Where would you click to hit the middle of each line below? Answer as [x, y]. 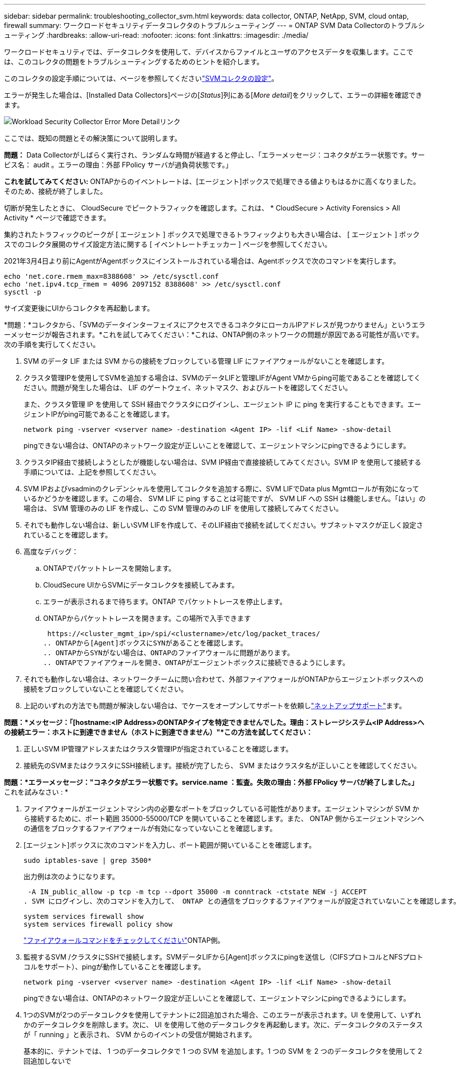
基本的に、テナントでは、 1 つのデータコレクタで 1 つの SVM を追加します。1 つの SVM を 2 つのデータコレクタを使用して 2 [223, 1051]
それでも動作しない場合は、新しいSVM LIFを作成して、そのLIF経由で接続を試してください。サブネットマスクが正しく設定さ [223, 525]
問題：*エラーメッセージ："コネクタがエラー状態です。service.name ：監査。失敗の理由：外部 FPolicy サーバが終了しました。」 [211, 782]
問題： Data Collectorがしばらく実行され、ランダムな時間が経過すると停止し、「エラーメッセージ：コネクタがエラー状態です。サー [215, 155]
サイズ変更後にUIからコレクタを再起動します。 [79, 308]
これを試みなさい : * [36, 792]
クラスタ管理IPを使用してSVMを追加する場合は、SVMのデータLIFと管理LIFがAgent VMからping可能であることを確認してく [222, 378]
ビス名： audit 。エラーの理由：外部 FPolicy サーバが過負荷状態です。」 [118, 165]
